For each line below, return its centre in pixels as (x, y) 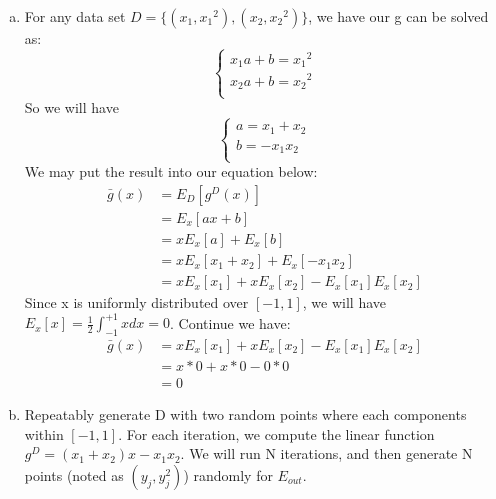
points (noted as (74, 474)
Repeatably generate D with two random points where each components (245, 414)
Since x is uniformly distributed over (136, 302)
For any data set (75, 16)
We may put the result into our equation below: (171, 171)
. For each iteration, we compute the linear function (276, 433)
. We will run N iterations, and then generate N (326, 453)
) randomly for (228, 474)
